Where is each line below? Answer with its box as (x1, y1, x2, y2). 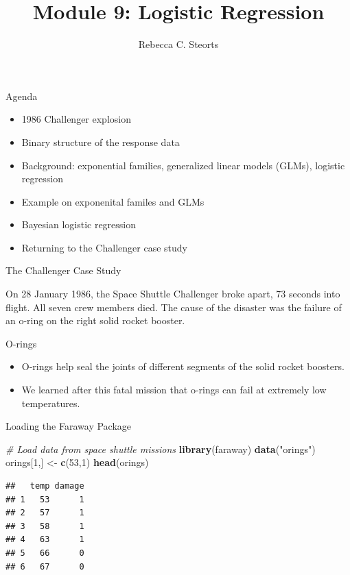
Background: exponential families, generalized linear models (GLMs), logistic (21, 158, 345, 172)
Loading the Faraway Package (5, 419, 132, 433)
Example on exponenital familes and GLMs (21, 194, 205, 208)
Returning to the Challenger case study (21, 240, 187, 254)
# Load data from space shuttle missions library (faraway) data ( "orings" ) (5, 441, 316, 456)
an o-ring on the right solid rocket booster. (5, 313, 185, 328)
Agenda (5, 88, 38, 103)
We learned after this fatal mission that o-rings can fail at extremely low (21, 382, 327, 397)
